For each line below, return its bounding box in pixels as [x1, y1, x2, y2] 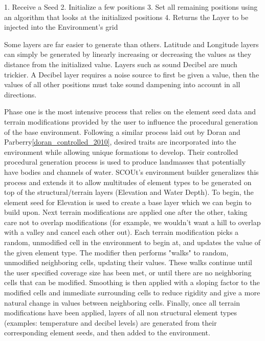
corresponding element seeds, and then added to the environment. [4, 327, 210, 338]
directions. [4, 89, 37, 99]
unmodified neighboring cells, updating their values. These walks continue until [4, 257, 252, 268]
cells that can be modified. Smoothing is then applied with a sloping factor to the [4, 277, 260, 288]
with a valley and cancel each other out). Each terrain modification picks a [4, 227, 239, 237]
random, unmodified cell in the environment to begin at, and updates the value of [4, 237, 261, 248]
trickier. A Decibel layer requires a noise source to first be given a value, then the [4, 69, 259, 79]
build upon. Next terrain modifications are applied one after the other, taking [4, 207, 248, 217]
